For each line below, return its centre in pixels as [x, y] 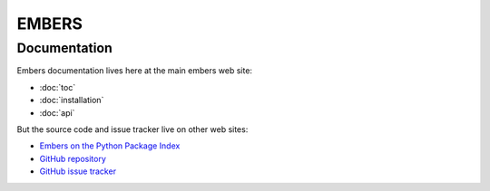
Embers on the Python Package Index [110, 146]
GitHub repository [73, 158]
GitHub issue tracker [78, 171]
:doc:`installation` [72, 100]
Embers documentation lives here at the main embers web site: [135, 71]
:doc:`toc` [58, 87]
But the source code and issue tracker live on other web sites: [132, 129]
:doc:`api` [57, 112]
